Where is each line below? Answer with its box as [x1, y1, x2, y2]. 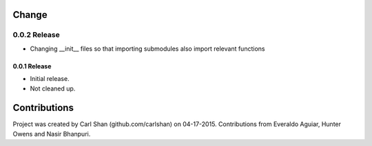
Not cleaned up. [30, 84, 76, 93]
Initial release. [30, 75, 70, 83]
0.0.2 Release [12, 30, 60, 40]
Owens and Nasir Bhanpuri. [12, 130, 91, 138]
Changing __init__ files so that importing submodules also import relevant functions [30, 45, 265, 53]
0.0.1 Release [12, 62, 52, 70]
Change [12, 9, 48, 21]
